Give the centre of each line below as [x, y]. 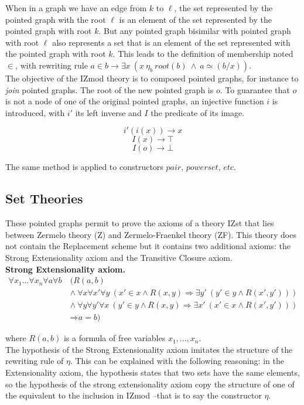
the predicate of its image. [198, 112]
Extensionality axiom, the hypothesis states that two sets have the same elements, [153, 372]
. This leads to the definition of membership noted [203, 54]
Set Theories [44, 198]
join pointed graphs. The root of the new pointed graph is [110, 89]
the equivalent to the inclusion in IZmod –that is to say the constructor [134, 395]
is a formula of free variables [115, 338]
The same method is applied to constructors [84, 167]
